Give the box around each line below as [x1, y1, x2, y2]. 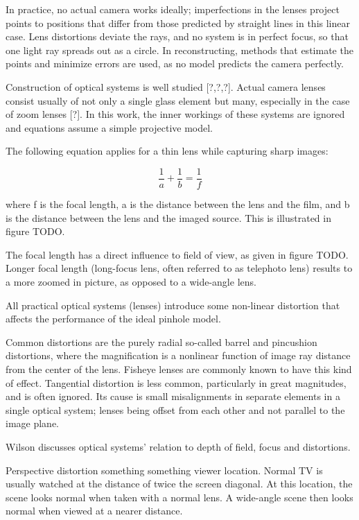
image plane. [6, 416, 59, 431]
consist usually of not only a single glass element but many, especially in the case [6, 93, 350, 107]
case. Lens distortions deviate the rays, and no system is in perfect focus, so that [6, 29, 349, 44]
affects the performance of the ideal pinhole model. [6, 311, 221, 326]
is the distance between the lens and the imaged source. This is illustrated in [6, 210, 331, 225]
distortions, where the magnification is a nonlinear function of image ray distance [6, 348, 351, 363]
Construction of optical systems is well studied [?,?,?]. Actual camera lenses [6, 79, 326, 94]
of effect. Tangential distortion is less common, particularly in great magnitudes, [6, 375, 347, 390]
